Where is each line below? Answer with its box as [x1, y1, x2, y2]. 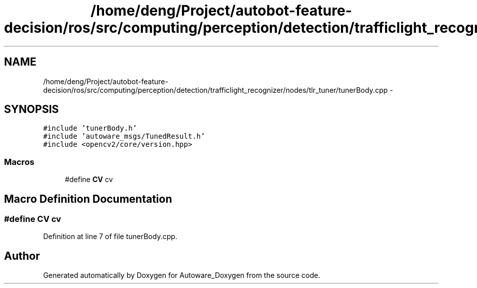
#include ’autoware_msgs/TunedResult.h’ [43, 132, 205, 141]
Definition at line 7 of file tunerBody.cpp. [43, 232, 177, 241]
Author [4, 249, 40, 262]
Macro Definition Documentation [4, 192, 172, 205]
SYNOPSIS [4, 103, 59, 116]
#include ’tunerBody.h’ [43, 124, 137, 133]
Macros [4, 156, 34, 167]
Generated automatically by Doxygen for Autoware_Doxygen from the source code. [43, 271, 320, 280]
